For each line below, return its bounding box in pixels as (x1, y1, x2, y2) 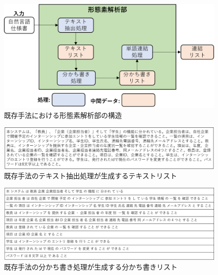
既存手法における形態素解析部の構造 (4, 110, 122, 120)
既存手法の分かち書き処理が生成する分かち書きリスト (4, 262, 177, 272)
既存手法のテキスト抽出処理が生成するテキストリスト (4, 170, 177, 181)
